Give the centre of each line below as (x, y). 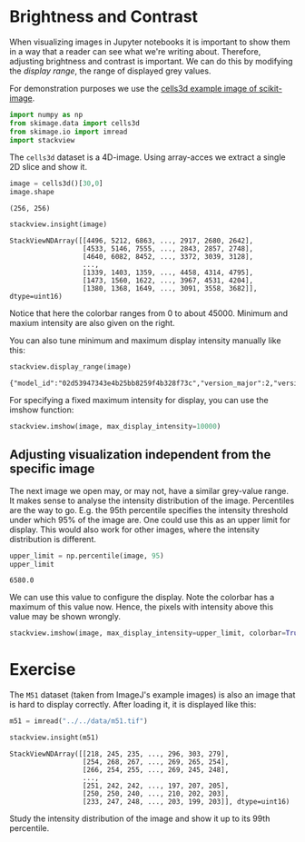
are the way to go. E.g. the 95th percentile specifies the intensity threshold (149, 510)
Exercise (43, 670)
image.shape (32, 193)
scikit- (271, 88)
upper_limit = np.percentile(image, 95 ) (87, 556)
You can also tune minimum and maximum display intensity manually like (145, 341)
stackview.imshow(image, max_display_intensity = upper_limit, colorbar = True (156, 633)
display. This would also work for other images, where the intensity (135, 530)
